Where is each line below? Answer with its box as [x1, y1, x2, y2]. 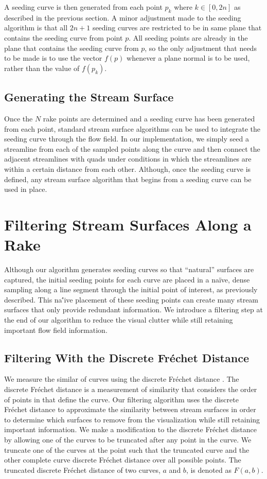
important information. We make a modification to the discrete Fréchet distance [4, 424, 257, 435]
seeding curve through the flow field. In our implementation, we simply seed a [4, 133, 249, 144]
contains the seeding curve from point [4, 32, 123, 43]
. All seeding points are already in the [129, 32, 248, 43]
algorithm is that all [4, 22, 68, 33]
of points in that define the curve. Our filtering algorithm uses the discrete [4, 394, 239, 404]
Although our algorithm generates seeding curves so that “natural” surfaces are [4, 264, 254, 275]
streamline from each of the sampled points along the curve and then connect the [4, 143, 260, 154]
